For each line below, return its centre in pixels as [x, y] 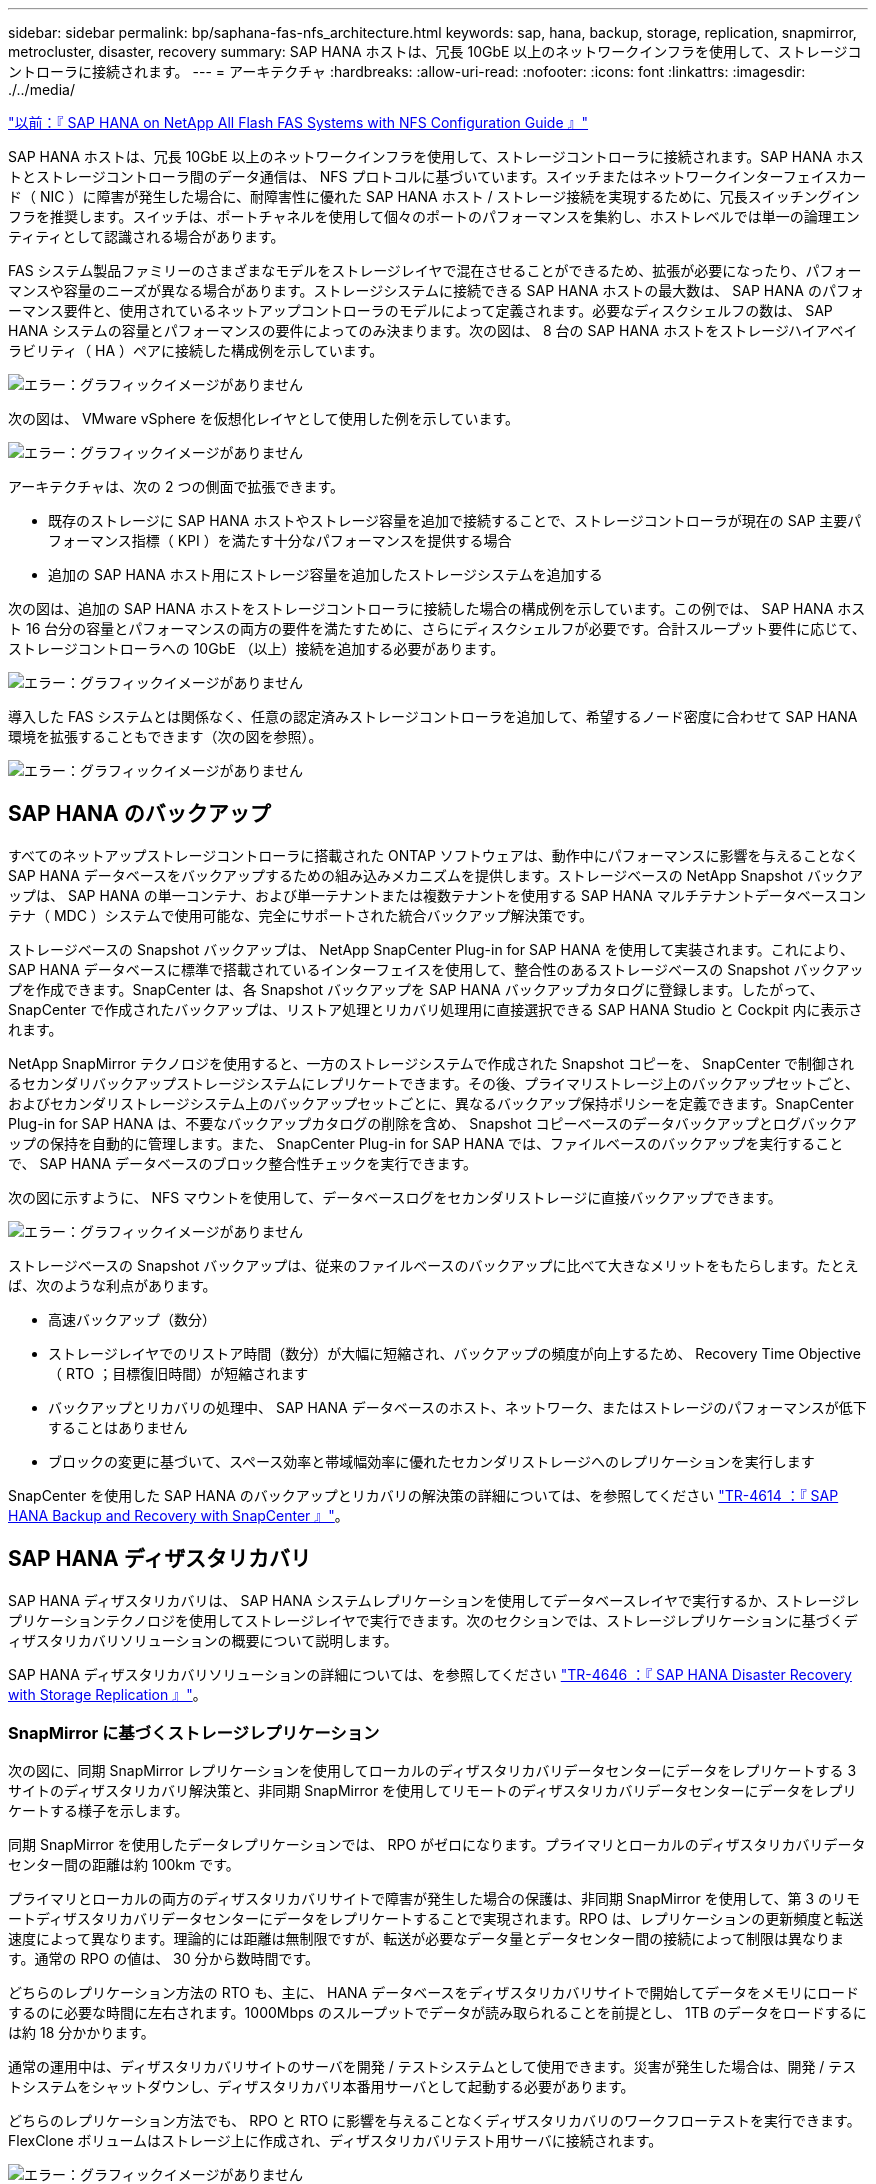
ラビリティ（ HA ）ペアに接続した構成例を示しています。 [196, 350]
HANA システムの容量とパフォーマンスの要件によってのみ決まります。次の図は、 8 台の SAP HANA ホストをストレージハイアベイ [433, 330]
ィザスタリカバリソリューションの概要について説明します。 [203, 1640]
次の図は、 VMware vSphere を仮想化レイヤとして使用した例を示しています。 [264, 418]
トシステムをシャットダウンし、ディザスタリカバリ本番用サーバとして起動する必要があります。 [321, 2087]
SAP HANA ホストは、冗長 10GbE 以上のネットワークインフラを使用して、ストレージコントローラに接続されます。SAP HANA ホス [436, 156]
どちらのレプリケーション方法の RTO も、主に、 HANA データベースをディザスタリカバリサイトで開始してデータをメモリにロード [433, 1993]
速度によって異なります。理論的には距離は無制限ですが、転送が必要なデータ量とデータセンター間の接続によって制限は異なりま [426, 1939]
